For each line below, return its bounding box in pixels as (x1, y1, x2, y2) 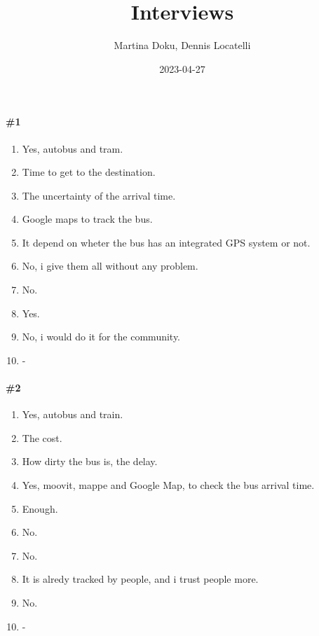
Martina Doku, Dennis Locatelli (114, 38, 251, 53)
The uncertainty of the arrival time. (22, 188, 176, 202)
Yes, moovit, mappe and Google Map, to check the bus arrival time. (22, 478, 315, 492)
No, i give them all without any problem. (22, 258, 198, 273)
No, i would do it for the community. (22, 329, 181, 344)
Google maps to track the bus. (22, 212, 153, 226)
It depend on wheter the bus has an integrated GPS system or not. (22, 235, 311, 249)
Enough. (22, 501, 58, 516)
